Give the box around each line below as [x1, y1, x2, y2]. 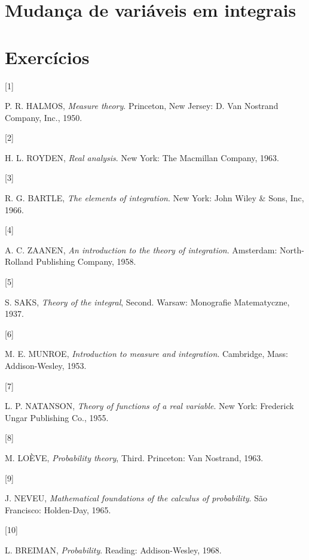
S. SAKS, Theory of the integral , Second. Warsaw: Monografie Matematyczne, [5, 295, 290, 308]
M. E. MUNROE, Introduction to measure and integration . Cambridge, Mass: [5, 347, 288, 360]
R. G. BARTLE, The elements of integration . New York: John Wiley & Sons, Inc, [5, 192, 304, 204]
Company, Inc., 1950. [5, 111, 82, 123]
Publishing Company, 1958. [36, 255, 136, 268]
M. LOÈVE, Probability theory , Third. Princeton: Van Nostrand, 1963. [5, 451, 264, 464]
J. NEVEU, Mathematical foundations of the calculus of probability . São [5, 492, 267, 504]
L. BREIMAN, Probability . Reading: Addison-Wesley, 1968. [5, 543, 222, 556]
